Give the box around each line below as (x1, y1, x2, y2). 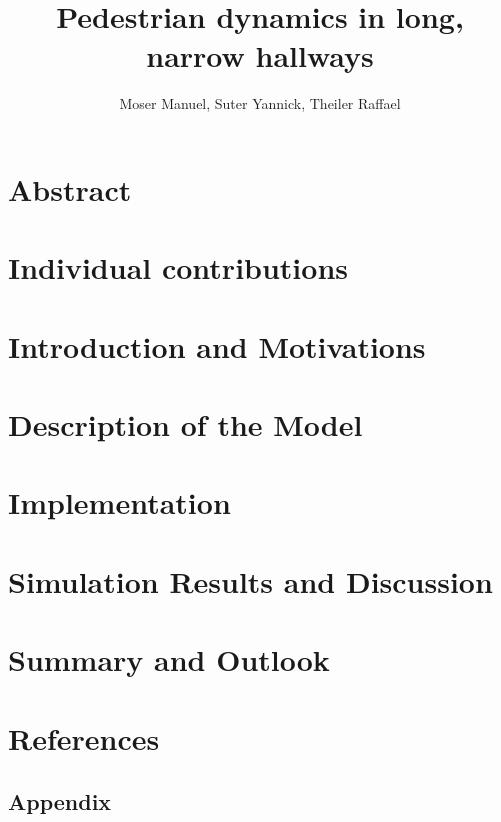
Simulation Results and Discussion (8, 560, 493, 601)
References (8, 717, 160, 758)
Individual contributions (8, 247, 349, 288)
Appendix (8, 786, 112, 817)
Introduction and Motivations (8, 325, 426, 366)
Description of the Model (8, 404, 363, 445)
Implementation (8, 482, 231, 523)
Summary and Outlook (8, 639, 330, 680)
